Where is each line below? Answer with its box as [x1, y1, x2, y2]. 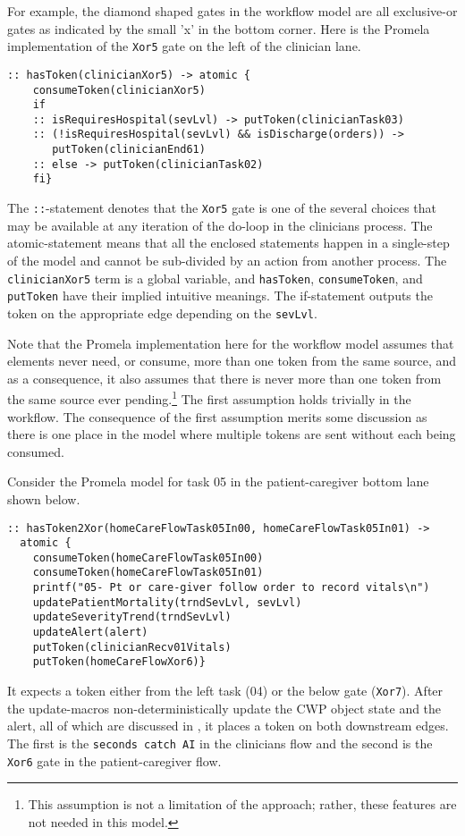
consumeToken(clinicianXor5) [32, 83, 206, 97]
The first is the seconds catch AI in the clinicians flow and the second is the [7, 733, 433, 752]
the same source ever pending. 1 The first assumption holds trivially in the [7, 387, 411, 408]
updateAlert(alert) [32, 626, 148, 639]
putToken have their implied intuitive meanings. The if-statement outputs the [7, 286, 433, 305]
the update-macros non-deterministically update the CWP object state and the [7, 698, 442, 717]
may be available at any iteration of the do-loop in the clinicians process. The [7, 215, 433, 234]
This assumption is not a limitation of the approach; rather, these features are [28, 795, 457, 814]
